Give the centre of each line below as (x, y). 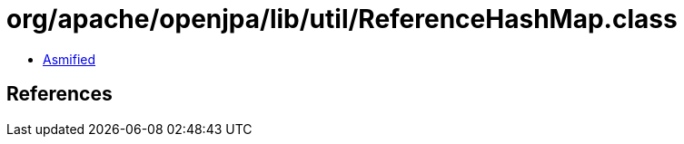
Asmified (69, 59)
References (59, 94)
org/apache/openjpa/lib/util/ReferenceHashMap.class (342, 19)
